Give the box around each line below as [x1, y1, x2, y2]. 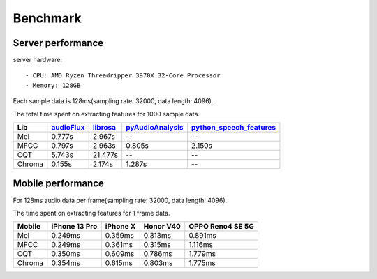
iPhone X [105, 222, 136, 232]
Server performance [13, 37, 104, 49]
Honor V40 [143, 222, 182, 232]
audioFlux [51, 123, 85, 133]
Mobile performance [13, 178, 105, 190]
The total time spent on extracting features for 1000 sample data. [13, 110, 200, 118]
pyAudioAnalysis [126, 123, 184, 133]
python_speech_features [191, 123, 276, 133]
